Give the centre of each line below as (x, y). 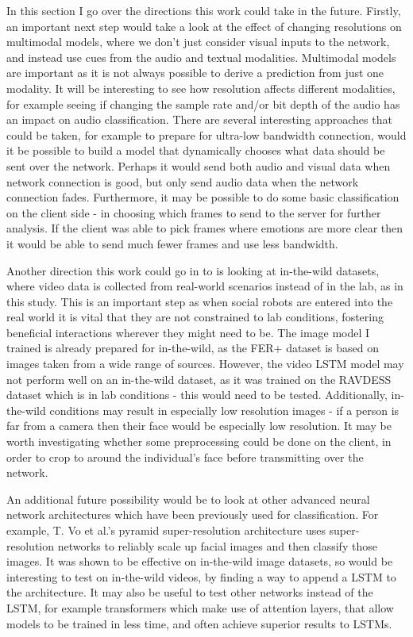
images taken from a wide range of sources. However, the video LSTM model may (205, 364)
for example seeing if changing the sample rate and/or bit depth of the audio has (203, 104)
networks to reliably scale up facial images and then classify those (217, 545)
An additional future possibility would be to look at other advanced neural (188, 499)
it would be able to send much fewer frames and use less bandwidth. (172, 243)
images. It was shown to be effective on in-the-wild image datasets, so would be (200, 561)
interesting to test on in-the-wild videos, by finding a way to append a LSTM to (201, 576)
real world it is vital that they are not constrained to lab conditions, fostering (195, 317)
